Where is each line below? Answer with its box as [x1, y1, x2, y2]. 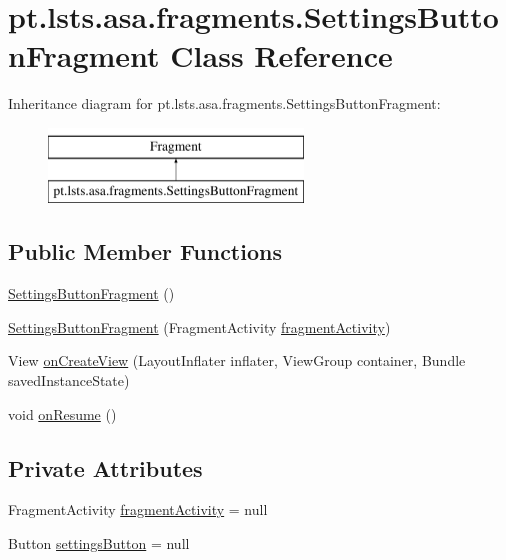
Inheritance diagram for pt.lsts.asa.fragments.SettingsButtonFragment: [8, 93, 441, 114]
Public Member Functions [8, 236, 282, 267]
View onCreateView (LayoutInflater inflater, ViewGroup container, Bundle [8, 350, 466, 371]
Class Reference [170, 35, 393, 76]
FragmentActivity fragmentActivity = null [8, 499, 268, 520]
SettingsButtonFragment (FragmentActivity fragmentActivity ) [8, 316, 391, 337]
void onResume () [8, 403, 117, 424]
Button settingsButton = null [8, 533, 190, 554]
